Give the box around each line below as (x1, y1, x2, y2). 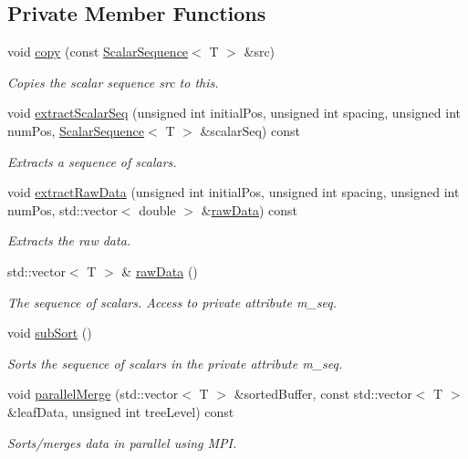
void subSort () (7, 323, 92, 342)
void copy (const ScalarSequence (7, 42, 189, 61)
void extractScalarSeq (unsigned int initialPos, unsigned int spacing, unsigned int (7, 103, 461, 122)
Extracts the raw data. (7, 231, 131, 250)
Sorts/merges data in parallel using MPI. (7, 433, 237, 452)
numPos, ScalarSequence (7, 120, 145, 140)
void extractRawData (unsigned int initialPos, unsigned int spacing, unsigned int (7, 183, 460, 202)
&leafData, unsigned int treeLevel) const (7, 402, 234, 421)
